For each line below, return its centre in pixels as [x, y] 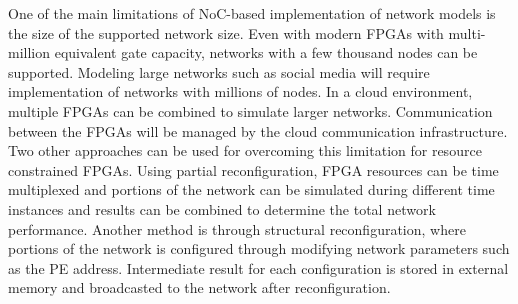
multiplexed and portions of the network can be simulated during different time [251, 189]
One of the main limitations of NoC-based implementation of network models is [252, 13]
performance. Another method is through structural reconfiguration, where [237, 228]
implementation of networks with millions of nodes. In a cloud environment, [240, 91]
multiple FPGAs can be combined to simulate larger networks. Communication [250, 110]
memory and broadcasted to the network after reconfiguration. [199, 287]
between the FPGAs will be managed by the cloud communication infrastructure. [258, 130]
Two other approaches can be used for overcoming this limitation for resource [245, 150]
